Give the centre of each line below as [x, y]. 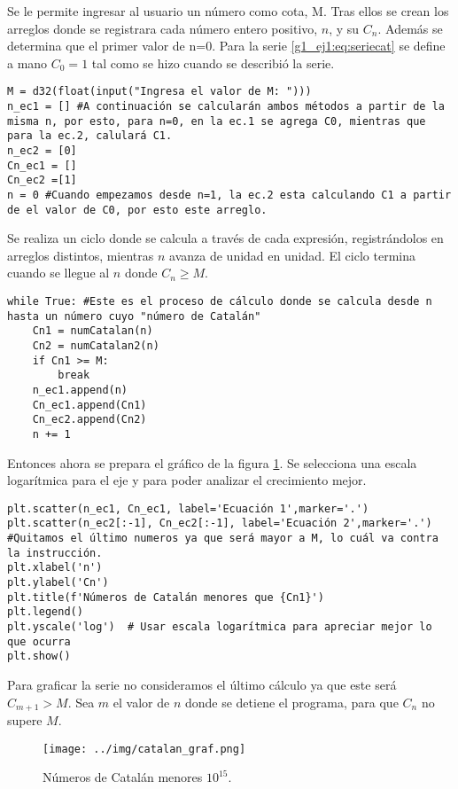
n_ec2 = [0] [42, 151]
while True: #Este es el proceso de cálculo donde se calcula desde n [220, 302]
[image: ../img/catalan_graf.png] [144, 749]
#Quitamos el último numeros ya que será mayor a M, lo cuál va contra [223, 539]
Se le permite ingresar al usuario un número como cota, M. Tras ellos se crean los [228, 11]
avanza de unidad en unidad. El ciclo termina [292, 255]
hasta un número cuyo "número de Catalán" [134, 316]
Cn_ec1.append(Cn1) [89, 405]
